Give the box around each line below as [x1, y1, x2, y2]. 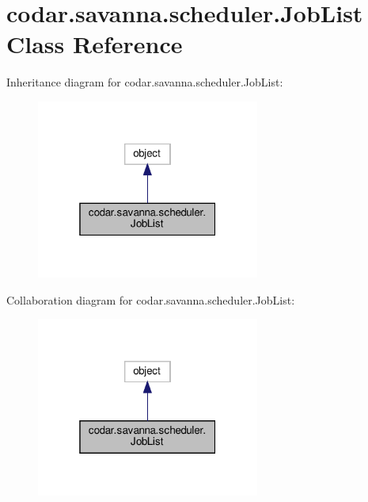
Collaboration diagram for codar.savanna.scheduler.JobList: [6, 291, 295, 308]
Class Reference [6, 28, 183, 60]
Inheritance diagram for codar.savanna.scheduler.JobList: [6, 74, 283, 90]
